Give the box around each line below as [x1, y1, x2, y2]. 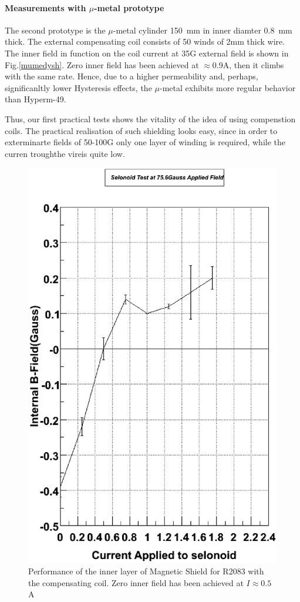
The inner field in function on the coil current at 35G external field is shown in [5, 46, 289, 59]
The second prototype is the [5, 24, 106, 36]
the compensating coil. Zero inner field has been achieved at [28, 576, 244, 588]
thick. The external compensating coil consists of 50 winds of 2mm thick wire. [5, 35, 285, 48]
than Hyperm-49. [5, 93, 66, 105]
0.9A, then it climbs [212, 58, 284, 71]
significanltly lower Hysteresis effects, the [5, 81, 152, 93]
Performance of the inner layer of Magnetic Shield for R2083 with [28, 565, 264, 577]
